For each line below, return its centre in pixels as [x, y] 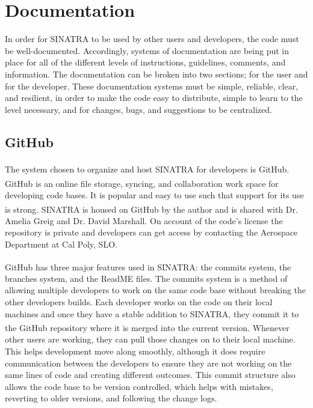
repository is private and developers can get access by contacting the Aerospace [151, 232]
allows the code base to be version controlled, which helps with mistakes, [139, 386]
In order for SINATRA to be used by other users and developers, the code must [152, 39]
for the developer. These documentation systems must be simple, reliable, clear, [152, 86]
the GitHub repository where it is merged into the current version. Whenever [147, 327]
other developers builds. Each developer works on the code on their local [139, 302]
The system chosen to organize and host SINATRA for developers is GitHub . [147, 169]
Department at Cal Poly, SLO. [61, 244]
